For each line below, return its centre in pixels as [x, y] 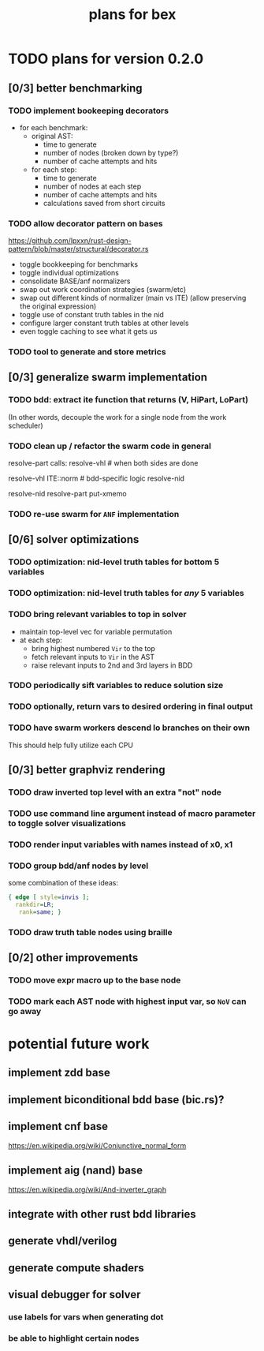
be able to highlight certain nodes [74, 1338]
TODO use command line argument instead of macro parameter [132, 813]
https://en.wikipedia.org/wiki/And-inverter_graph [87, 1189]
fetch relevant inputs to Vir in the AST [93, 657]
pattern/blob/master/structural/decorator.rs [78, 249]
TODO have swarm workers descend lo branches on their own [129, 728]
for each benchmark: [54, 127]
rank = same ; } [40, 912]
